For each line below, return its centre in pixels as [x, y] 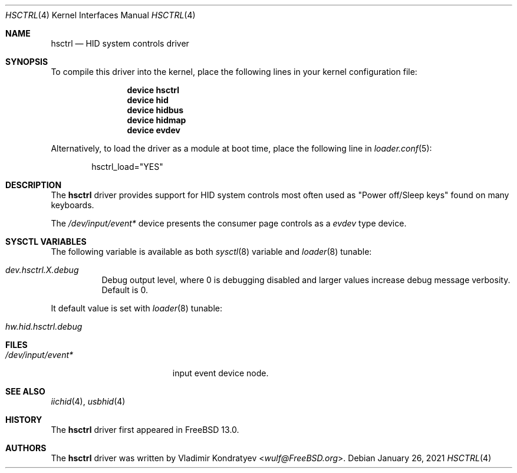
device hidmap [157, 120]
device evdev [154, 130]
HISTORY [24, 420]
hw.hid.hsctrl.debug [44, 326]
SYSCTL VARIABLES [46, 242]
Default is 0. [125, 290]
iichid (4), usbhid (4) [88, 401]
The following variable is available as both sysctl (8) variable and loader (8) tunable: [211, 252]
